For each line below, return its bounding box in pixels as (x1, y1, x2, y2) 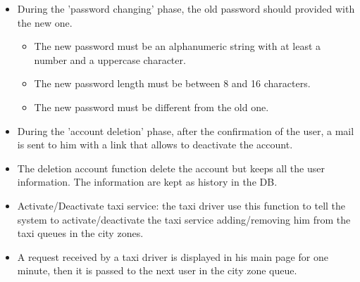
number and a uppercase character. (34, 52, 186, 67)
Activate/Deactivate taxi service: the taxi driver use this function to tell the (17, 198, 346, 212)
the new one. (17, 15, 73, 30)
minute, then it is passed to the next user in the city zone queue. (17, 263, 297, 278)
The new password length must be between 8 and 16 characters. (34, 76, 311, 91)
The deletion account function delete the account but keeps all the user (17, 160, 325, 175)
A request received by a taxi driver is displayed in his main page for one (17, 249, 328, 264)
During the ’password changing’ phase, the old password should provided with (17, 1, 355, 15)
